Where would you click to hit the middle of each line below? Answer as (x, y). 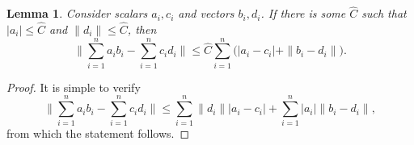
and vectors (206, 13)
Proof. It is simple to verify (74, 87)
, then (142, 29)
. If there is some (303, 13)
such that (384, 13)
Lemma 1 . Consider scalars (77, 13)
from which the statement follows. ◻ (98, 133)
